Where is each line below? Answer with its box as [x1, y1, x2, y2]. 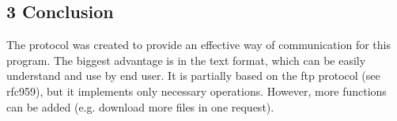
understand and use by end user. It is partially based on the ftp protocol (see [6, 67, 380, 84]
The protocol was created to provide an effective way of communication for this [6, 36, 391, 53]
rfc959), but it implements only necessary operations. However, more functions [6, 82, 387, 99]
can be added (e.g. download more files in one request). [6, 98, 274, 115]
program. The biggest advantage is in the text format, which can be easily [6, 51, 366, 68]
